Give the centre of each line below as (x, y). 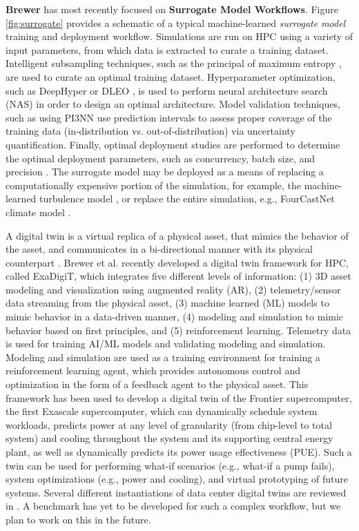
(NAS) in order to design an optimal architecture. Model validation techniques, (173, 104)
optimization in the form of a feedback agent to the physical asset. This (157, 384)
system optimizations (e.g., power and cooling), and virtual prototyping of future (177, 479)
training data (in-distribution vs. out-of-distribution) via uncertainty (151, 131)
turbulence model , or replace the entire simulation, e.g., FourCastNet (187, 199)
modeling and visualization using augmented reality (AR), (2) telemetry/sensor (173, 289)
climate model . (38, 212)
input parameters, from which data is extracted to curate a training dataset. (167, 49)
